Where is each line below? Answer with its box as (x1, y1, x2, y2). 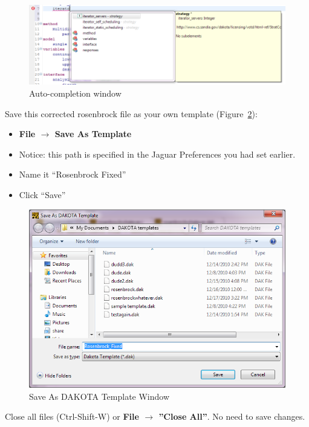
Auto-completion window (29, 87, 122, 100)
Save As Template (54, 127, 132, 140)
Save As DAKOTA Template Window (29, 390, 170, 402)
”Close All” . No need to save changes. (158, 410, 305, 423)
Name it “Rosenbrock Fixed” (19, 168, 126, 181)
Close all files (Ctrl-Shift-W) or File (5, 410, 139, 423)
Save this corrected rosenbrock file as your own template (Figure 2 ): (5, 107, 258, 120)
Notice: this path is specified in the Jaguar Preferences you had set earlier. (19, 147, 296, 160)
